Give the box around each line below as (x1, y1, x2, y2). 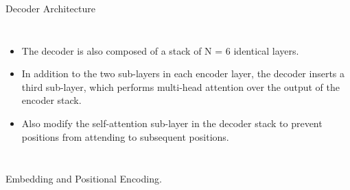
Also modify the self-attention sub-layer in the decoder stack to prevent (21, 116, 323, 130)
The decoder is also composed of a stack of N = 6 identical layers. (21, 43, 299, 57)
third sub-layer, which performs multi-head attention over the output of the (21, 79, 340, 94)
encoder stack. (21, 93, 82, 107)
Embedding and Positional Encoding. (5, 172, 162, 186)
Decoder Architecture (5, 1, 95, 15)
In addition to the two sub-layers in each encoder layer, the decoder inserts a (21, 66, 345, 81)
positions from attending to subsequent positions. (21, 129, 229, 144)
